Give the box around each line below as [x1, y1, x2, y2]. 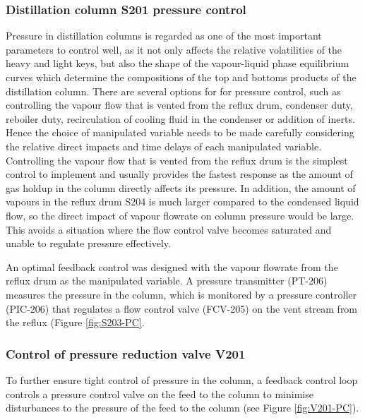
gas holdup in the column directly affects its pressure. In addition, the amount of [6, 180, 356, 195]
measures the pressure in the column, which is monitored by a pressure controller [6, 287, 357, 301]
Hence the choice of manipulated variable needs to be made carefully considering [6, 125, 354, 140]
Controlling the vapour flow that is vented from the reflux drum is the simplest [6, 152, 348, 167]
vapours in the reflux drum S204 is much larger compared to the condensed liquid [6, 194, 359, 209]
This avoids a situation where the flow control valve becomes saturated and [6, 222, 332, 236]
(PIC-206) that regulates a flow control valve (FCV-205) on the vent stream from [6, 301, 358, 316]
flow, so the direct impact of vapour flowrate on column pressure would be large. [6, 208, 354, 222]
